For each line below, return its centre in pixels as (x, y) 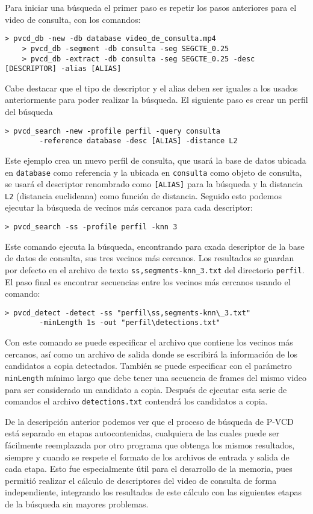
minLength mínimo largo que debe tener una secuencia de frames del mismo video (156, 377)
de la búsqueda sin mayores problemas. (77, 503)
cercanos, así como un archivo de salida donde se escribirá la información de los (151, 354)
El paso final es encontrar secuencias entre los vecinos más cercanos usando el (148, 281)
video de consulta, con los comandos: (73, 19)
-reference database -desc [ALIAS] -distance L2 (138, 141)
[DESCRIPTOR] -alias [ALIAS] (63, 69)
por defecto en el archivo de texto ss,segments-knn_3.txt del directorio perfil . (155, 269)
